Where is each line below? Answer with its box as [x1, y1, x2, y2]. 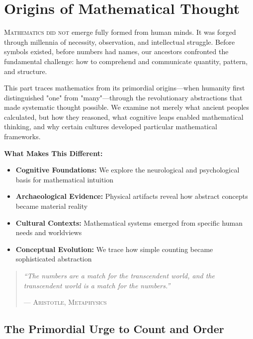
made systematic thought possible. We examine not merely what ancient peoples [4, 102, 250, 112]
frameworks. [4, 131, 41, 142]
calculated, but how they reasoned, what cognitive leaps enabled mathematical [4, 111, 244, 122]
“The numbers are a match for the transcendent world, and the [23, 270, 215, 280]
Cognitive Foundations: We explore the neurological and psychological [15, 165, 240, 175]
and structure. [4, 66, 47, 76]
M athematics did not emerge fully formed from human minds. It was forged [4, 27, 236, 37]
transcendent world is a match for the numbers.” [23, 280, 170, 290]
